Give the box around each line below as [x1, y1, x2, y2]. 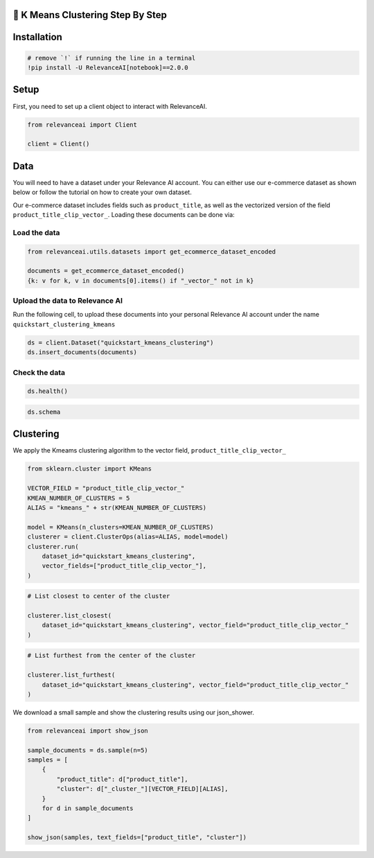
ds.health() [27, 387, 69, 395]
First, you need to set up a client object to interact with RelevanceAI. [12, 102, 208, 110]
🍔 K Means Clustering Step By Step [12, 9, 168, 21]
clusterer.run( [27, 543, 79, 550]
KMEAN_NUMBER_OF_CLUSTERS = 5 [27, 494, 130, 502]
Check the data [12, 367, 66, 377]
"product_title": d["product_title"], [56, 775, 188, 783]
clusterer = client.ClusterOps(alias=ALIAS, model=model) [27, 533, 229, 541]
